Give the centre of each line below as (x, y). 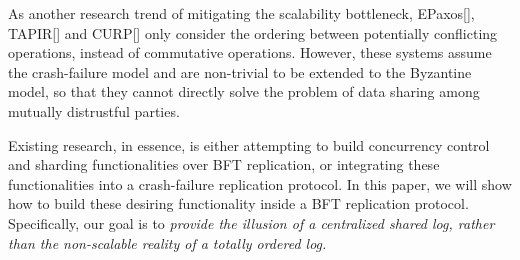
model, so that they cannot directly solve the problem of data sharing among (244, 91)
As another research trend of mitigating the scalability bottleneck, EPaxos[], (241, 13)
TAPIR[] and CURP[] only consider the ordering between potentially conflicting (253, 32)
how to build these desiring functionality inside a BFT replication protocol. (238, 203)
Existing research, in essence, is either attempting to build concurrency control (249, 144)
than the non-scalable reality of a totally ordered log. (167, 242)
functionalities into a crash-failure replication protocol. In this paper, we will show (260, 183)
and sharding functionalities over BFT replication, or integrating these (224, 164)
